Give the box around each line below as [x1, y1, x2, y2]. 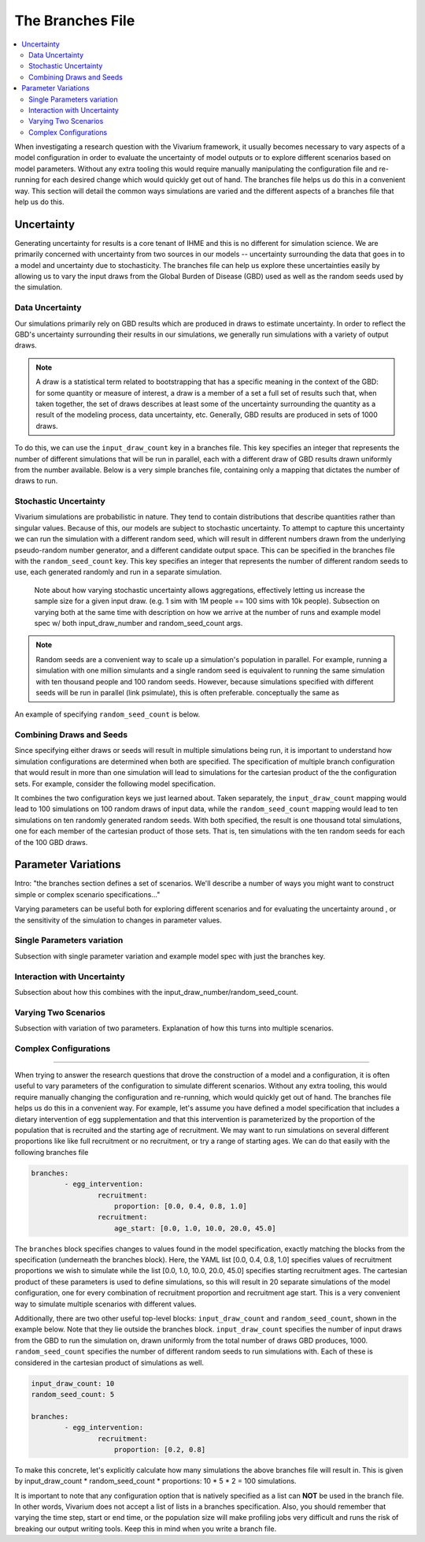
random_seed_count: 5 [31, 1390, 115, 1399]
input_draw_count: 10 [31, 1379, 115, 1387]
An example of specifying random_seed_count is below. [14, 710, 201, 719]
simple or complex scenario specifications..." [14, 889, 161, 899]
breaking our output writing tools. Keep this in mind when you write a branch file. [14, 1524, 277, 1533]
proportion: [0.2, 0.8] [114, 1445, 206, 1454]
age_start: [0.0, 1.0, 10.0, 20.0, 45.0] [114, 1224, 276, 1233]
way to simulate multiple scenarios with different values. [14, 1299, 197, 1309]
